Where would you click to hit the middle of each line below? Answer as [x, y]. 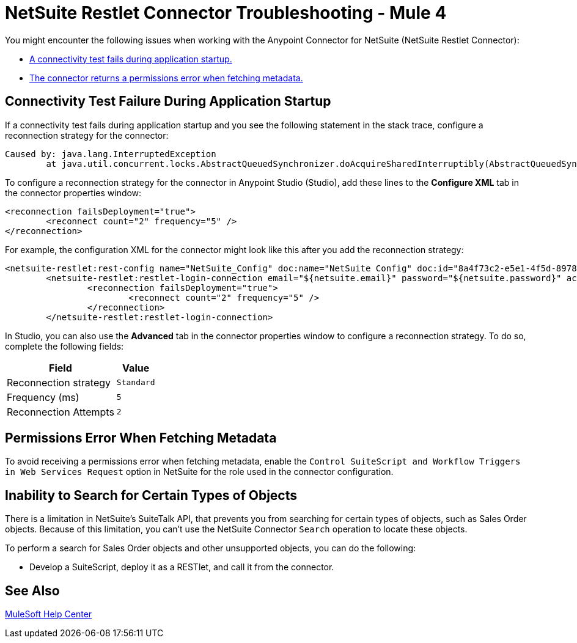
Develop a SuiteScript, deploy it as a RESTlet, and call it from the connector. [182, 567]
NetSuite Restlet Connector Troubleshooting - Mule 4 [226, 13]
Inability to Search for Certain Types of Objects [151, 495]
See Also [32, 590]
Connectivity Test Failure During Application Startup [168, 101]
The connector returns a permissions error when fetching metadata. [166, 78]
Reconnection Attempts [61, 412]
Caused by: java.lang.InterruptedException [111, 154]
